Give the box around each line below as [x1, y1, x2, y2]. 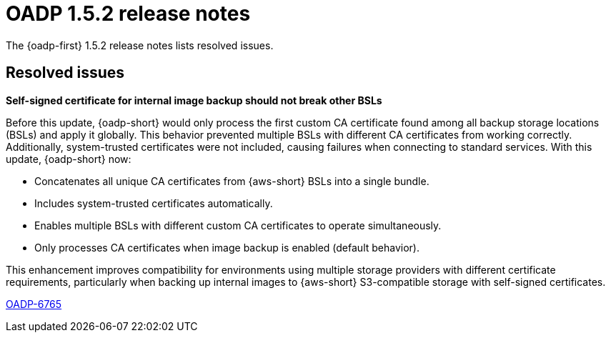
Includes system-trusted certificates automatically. [34, 197, 273, 209]
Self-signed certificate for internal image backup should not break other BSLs [6, 94, 382, 106]
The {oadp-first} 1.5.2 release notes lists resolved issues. [6, 39, 274, 51]
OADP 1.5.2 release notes [6, 1, 251, 26]
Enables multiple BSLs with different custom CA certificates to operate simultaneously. [34, 219, 442, 232]
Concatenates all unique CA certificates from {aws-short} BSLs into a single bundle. [34, 174, 429, 187]
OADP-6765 [6, 297, 62, 310]
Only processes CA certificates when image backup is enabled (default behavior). [34, 241, 419, 254]
